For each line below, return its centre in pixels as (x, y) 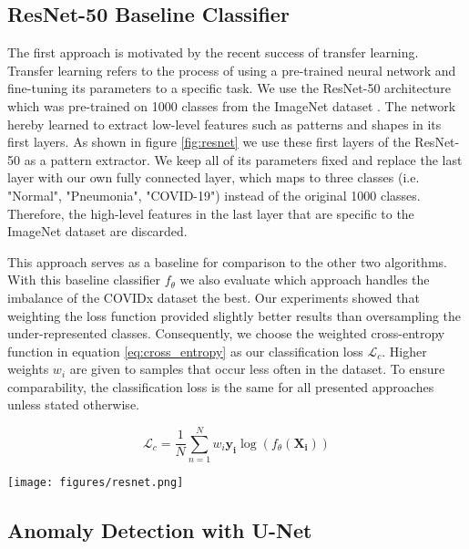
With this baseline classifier (84, 280)
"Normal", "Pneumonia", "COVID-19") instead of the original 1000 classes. (214, 195)
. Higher (404, 351)
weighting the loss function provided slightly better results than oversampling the (234, 315)
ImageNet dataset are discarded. (97, 231)
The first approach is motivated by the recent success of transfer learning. (213, 52)
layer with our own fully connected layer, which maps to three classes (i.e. (214, 177)
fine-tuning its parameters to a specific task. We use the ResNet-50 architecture (229, 88)
